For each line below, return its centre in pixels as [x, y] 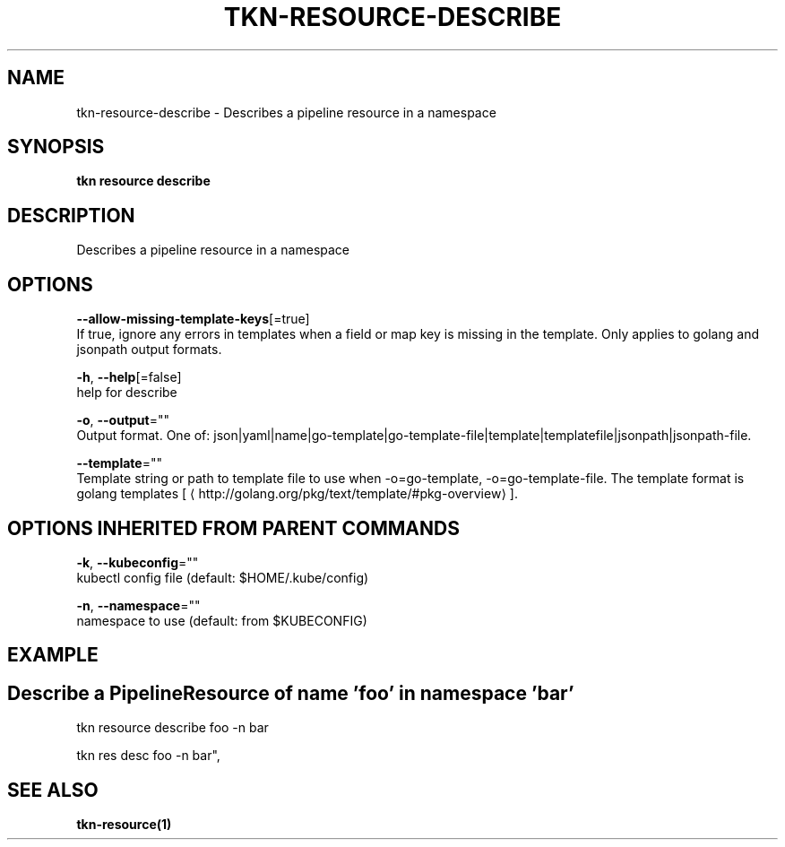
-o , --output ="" [123, 420]
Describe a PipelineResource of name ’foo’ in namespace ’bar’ [291, 693]
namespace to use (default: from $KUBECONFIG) [222, 620]
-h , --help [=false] [129, 377]
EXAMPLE [53, 655]
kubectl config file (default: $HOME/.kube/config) [223, 577]
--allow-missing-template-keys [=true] [193, 319]
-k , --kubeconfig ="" [138, 562]
